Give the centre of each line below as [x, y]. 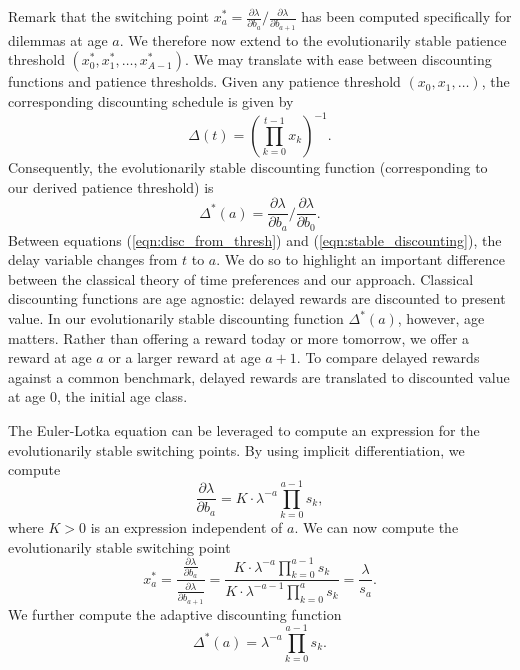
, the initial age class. [122, 396]
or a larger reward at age [184, 357]
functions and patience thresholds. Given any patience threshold [204, 81]
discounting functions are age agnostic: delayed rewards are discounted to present [257, 298]
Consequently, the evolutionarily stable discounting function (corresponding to [248, 167]
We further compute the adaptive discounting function [175, 613]
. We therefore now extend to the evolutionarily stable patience [313, 39]
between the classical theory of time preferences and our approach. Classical [241, 278]
